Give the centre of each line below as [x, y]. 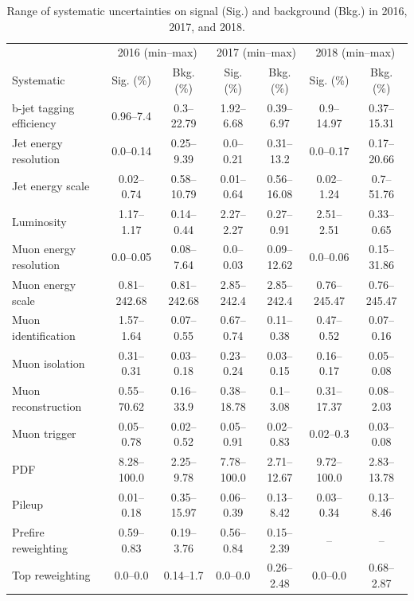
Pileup [28, 504]
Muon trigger [44, 433]
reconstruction [47, 406]
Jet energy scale [51, 186]
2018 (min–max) [355, 52]
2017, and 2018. [207, 26]
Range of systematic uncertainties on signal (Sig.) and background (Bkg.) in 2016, [207, 10]
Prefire [28, 531]
